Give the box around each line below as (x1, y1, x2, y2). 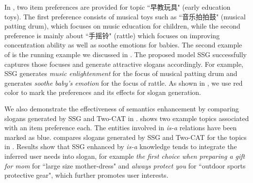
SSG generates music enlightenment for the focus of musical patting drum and (4, 68, 237, 78)
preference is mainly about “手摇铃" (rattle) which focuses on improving (4, 30, 220, 40)
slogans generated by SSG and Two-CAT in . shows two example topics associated (4, 113, 249, 123)
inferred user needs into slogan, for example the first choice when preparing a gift (4, 151, 245, 161)
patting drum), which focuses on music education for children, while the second (4, 21, 240, 31)
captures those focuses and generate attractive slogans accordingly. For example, (4, 59, 243, 69)
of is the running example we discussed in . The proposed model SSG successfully (4, 49, 247, 59)
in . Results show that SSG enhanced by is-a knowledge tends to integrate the (4, 141, 237, 152)
